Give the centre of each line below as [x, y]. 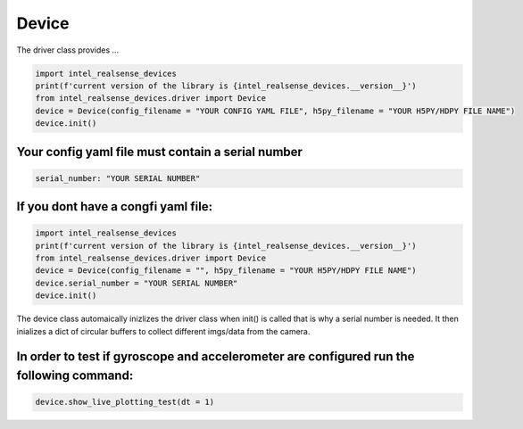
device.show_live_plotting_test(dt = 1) [125, 402]
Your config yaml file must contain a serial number [160, 152]
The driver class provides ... [68, 50]
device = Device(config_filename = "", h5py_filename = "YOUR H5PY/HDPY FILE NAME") [226, 271]
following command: [75, 376]
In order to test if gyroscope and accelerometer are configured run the [216, 357]
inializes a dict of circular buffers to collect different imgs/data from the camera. [163, 331]
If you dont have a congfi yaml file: [115, 206]
